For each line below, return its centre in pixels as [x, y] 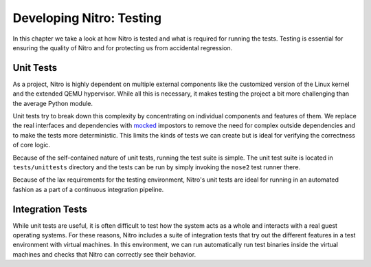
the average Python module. [53, 103]
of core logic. [32, 145]
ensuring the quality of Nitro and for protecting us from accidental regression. [123, 47]
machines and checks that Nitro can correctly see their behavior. [104, 254]
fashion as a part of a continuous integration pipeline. [88, 189]
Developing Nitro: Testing [87, 18]
